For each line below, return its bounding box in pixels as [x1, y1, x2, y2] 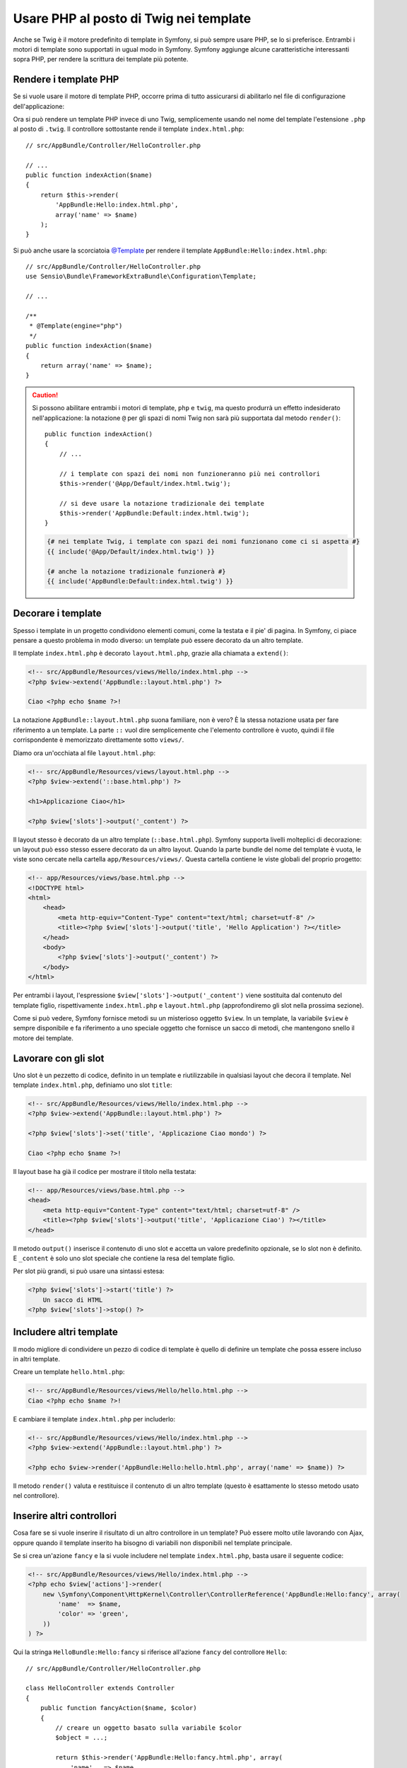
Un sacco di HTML [42, 1296, 103, 1304]
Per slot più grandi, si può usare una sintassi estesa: [13, 1267, 165, 1276]
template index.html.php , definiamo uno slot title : [13, 1081, 172, 1089]
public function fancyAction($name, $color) [40, 1704, 197, 1712]
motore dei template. [13, 1033, 74, 1042]
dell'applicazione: [13, 102, 65, 110]
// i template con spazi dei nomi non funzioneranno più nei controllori [59, 470, 321, 477]
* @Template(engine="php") [29, 322, 123, 330]
